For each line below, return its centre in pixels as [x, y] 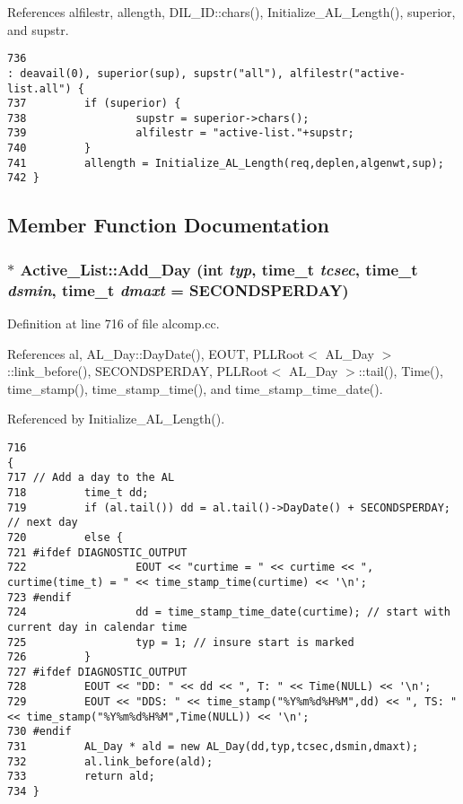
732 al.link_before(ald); [110, 761]
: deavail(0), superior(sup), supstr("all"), [145, 73]
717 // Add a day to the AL [91, 478]
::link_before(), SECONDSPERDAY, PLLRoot [138, 371]
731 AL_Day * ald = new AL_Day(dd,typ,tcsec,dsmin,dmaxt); [213, 747]
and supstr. [38, 29]
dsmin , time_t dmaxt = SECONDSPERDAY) [178, 289]
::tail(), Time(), [401, 371]
